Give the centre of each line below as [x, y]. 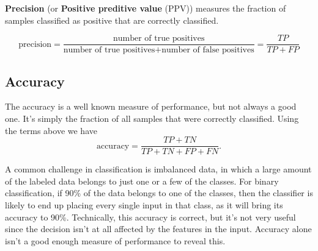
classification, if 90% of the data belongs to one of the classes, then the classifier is [159, 193]
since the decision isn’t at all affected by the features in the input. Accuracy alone [158, 229]
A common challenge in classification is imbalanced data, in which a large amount [158, 169]
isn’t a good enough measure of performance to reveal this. [115, 240]
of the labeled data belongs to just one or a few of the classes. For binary [142, 181]
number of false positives [208, 50]
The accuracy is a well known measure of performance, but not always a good [151, 106]
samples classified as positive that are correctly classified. [112, 20]
